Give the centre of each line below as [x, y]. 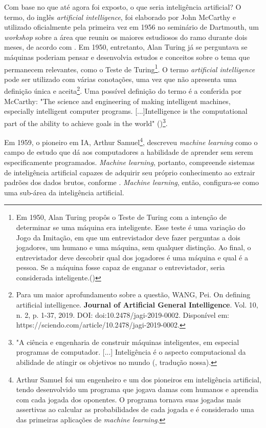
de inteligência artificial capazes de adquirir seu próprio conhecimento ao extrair [130, 172]
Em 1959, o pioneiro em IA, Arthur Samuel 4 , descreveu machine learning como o [131, 141]
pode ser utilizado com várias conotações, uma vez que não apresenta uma [120, 79]
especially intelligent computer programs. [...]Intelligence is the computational [126, 111]
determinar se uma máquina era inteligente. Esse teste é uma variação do [131, 227]
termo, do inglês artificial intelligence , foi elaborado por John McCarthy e [120, 17]
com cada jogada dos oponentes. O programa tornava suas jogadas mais [129, 399]
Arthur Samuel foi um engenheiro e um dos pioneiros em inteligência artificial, [139, 379]
